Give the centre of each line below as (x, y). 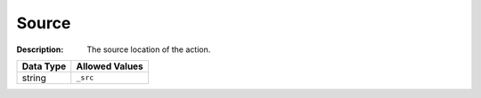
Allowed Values (110, 66)
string (34, 78)
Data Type (44, 66)
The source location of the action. (149, 49)
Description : (40, 49)
